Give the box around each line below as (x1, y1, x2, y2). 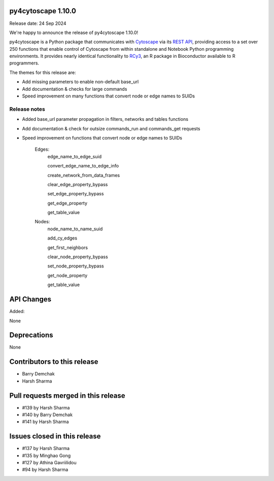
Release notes (9, 106, 45, 113)
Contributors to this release (9, 358, 98, 366)
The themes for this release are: (9, 69, 76, 76)
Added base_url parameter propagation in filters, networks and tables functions (22, 116, 189, 122)
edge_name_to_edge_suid (47, 153, 102, 159)
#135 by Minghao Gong (22, 452, 71, 459)
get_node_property (47, 272, 88, 279)
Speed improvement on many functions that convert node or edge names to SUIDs (22, 93, 195, 99)
